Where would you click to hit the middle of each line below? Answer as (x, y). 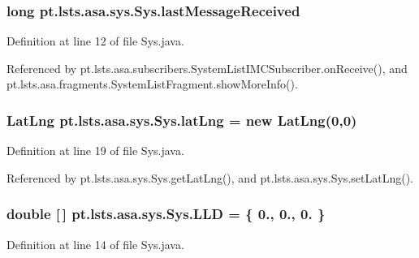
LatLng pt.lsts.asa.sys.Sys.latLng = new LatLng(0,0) (182, 120)
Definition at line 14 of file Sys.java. (95, 244)
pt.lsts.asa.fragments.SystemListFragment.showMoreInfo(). (152, 84)
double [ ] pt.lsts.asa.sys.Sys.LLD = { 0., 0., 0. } (166, 214)
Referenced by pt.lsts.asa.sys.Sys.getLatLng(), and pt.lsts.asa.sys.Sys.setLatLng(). (210, 177)
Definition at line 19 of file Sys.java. (95, 150)
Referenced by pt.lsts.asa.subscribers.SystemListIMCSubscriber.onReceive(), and (207, 68)
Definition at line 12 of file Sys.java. (95, 41)
